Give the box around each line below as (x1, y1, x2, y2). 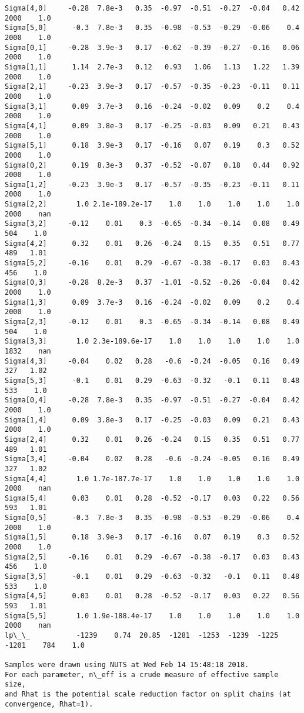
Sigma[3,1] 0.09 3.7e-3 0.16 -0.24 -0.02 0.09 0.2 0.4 (5, 102, 300, 111)
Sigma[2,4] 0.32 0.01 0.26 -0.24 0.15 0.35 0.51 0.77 (5, 435, 300, 444)
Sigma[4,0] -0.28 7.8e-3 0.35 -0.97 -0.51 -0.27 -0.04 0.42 (5, 4, 300, 12)
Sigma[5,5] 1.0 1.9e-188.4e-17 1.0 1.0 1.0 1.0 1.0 (5, 611, 300, 620)
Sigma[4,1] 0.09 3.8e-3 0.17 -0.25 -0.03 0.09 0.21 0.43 (5, 121, 300, 130)
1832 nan (5, 346, 51, 355)
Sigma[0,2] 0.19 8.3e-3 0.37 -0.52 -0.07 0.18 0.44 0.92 (5, 161, 300, 169)
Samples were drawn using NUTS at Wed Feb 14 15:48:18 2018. (5, 660, 249, 669)
